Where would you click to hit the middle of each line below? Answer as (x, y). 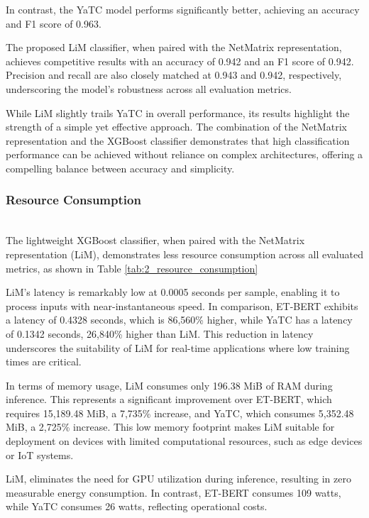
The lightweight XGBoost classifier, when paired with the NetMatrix (155, 240)
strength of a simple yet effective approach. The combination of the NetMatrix (176, 127)
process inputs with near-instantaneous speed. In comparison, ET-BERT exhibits (182, 305)
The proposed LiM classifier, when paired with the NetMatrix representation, (174, 47)
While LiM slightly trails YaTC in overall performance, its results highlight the (178, 112)
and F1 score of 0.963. (54, 23)
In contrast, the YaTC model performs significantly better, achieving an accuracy (183, 9)
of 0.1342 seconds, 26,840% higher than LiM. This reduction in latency (160, 333)
